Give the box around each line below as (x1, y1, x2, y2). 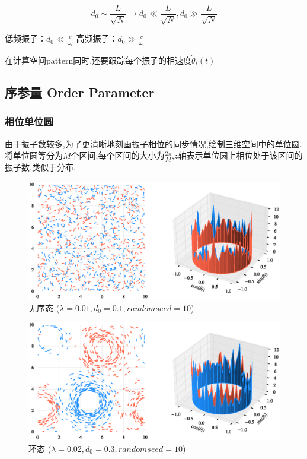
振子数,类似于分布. (5, 160, 76, 173)
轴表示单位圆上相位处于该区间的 (178, 149, 303, 162)
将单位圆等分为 (5, 149, 63, 162)
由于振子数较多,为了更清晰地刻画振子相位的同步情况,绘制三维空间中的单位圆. (5, 137, 302, 150)
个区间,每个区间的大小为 (71, 149, 165, 162)
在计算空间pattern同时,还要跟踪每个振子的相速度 (5, 53, 192, 66)
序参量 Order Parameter (5, 83, 155, 101)
